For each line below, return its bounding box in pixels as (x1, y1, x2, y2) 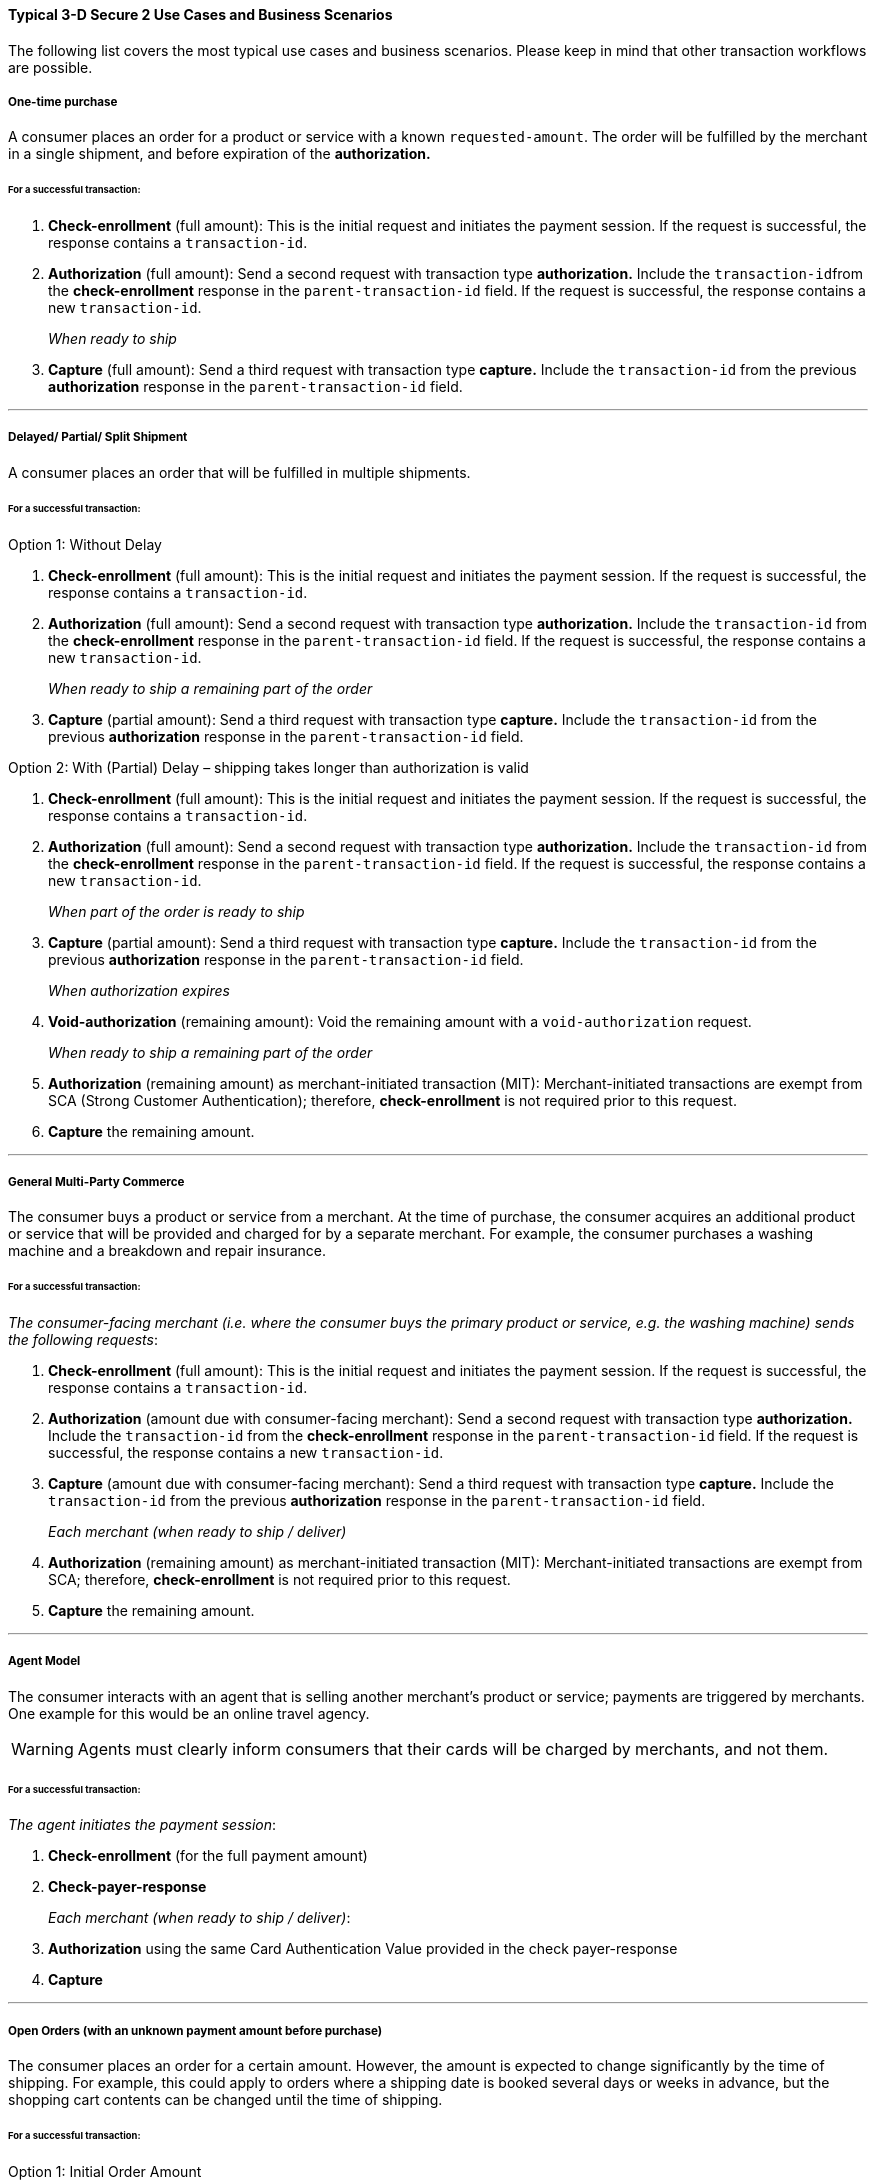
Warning (11, 1738, 74, 1759)
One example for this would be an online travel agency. (8, 1704, 370, 1722)
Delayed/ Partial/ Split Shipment (8, 430, 188, 445)
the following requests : (8, 1331, 158, 1349)
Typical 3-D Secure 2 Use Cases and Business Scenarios (8, 6, 393, 23)
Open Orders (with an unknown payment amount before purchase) (8, 2023, 383, 2038)
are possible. (8, 58, 93, 76)
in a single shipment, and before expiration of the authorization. (8, 145, 431, 163)
